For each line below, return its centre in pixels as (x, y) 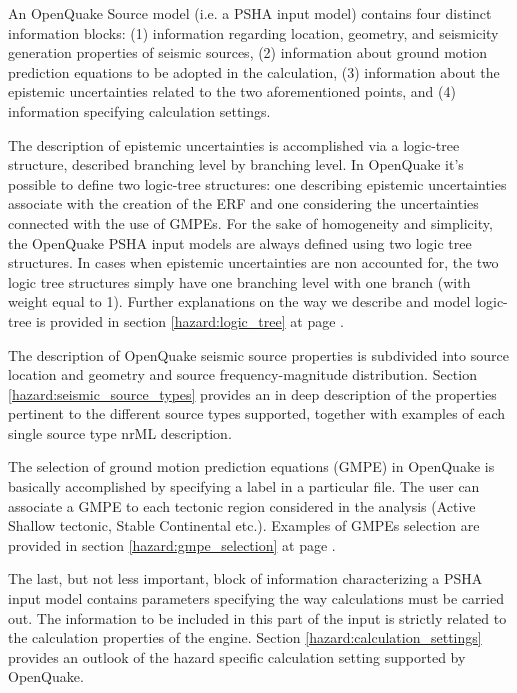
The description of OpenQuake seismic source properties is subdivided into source (258, 354)
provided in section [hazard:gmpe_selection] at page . (172, 544)
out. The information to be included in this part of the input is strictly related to (257, 617)
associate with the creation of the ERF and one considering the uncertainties (243, 203)
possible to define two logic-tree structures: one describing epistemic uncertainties (257, 183)
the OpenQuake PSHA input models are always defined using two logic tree (240, 242)
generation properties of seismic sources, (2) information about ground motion (247, 52)
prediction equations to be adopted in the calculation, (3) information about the (254, 71)
